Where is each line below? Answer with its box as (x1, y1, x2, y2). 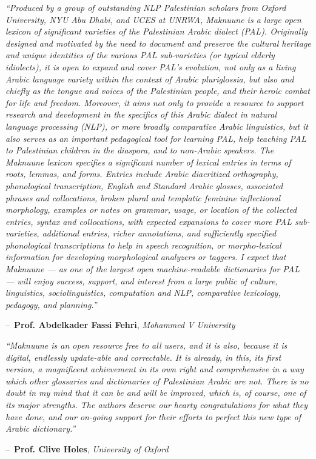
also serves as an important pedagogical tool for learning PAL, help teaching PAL (5, 132, 307, 144)
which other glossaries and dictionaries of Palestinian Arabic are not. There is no (5, 374, 309, 387)
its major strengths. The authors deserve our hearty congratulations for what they (5, 398, 308, 410)
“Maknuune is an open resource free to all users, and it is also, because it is (5, 339, 287, 352)
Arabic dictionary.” (5, 422, 76, 435)
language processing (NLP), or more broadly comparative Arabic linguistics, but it (5, 119, 308, 132)
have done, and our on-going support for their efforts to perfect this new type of (5, 410, 301, 423)
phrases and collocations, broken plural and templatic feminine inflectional (5, 191, 281, 204)
